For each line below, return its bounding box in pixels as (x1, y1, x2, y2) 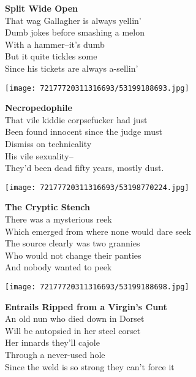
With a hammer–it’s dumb (5, 37, 105, 50)
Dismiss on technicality (5, 137, 92, 150)
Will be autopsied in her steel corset (5, 324, 141, 337)
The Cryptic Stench (5, 200, 91, 213)
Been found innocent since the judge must (5, 125, 163, 138)
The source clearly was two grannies (5, 237, 140, 249)
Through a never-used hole (5, 348, 105, 361)
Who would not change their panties (5, 248, 141, 261)
